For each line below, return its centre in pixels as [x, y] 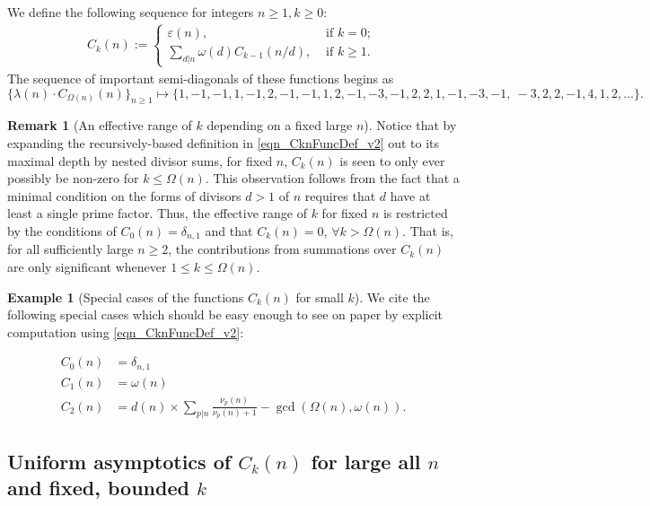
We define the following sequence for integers [131, 12]
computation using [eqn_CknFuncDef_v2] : [126, 332]
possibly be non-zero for [73, 178]
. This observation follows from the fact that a [332, 178]
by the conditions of [62, 230]
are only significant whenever [87, 266]
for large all [366, 461]
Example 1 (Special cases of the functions [126, 297]
